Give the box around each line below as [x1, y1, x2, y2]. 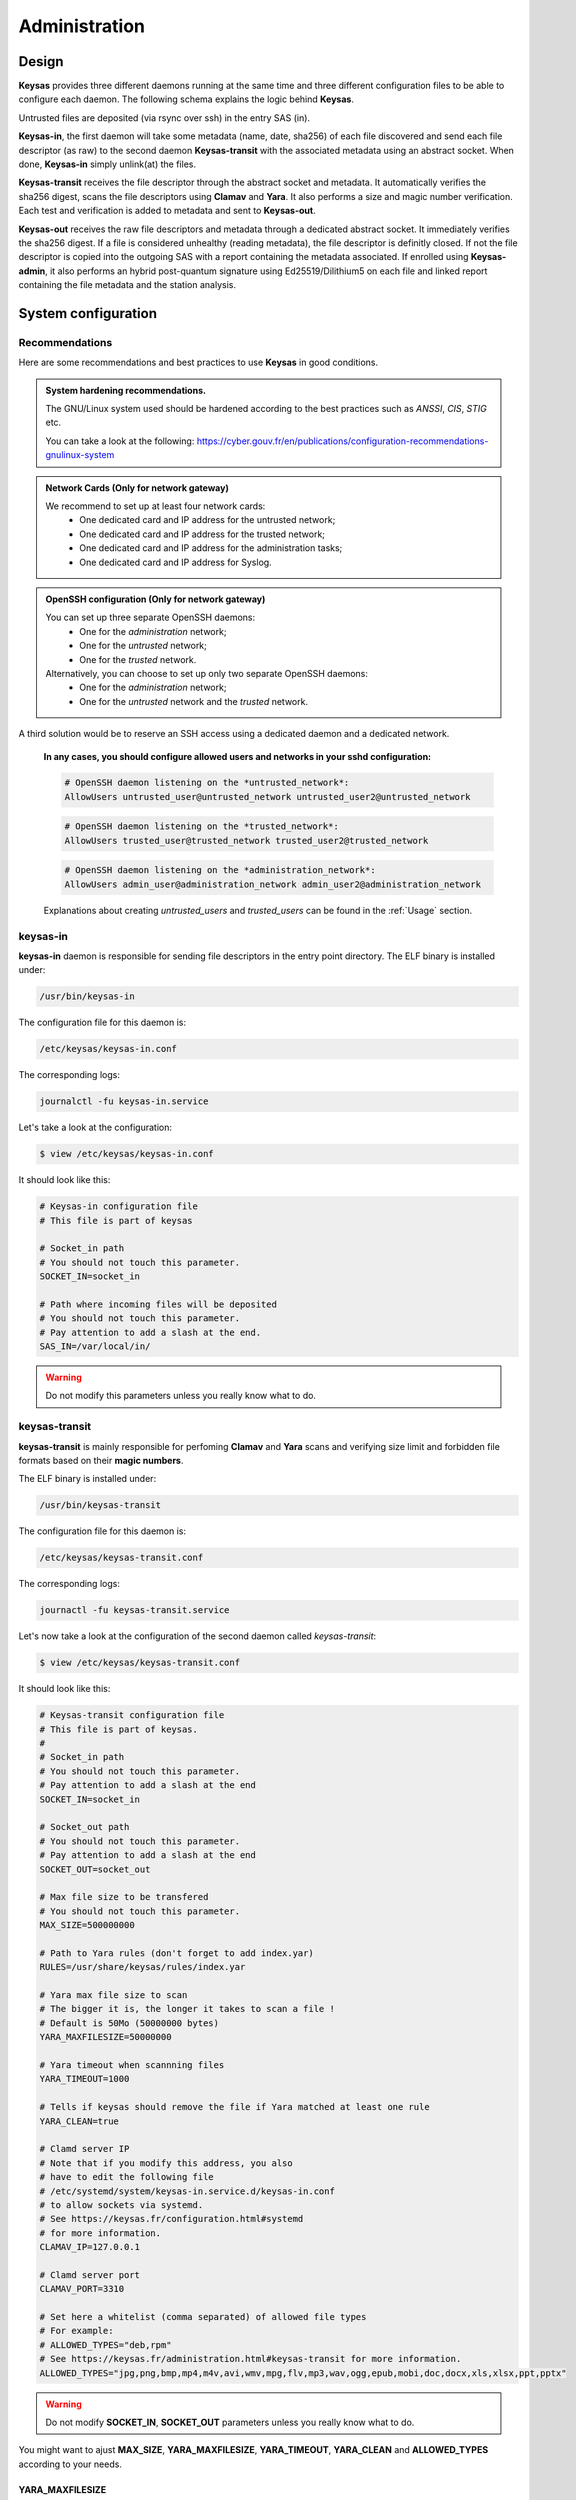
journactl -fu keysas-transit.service [39, 1605, 230, 1616]
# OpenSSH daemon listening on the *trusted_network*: [64, 821, 339, 832]
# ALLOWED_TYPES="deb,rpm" [39, 2339, 172, 2350]
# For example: [39, 2325, 114, 2337]
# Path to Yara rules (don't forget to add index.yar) [39, 1947, 314, 1959]
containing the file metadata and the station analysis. [18, 279, 237, 291]
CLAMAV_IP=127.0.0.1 [39, 2241, 140, 2253]
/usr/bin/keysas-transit [39, 1500, 162, 1511]
